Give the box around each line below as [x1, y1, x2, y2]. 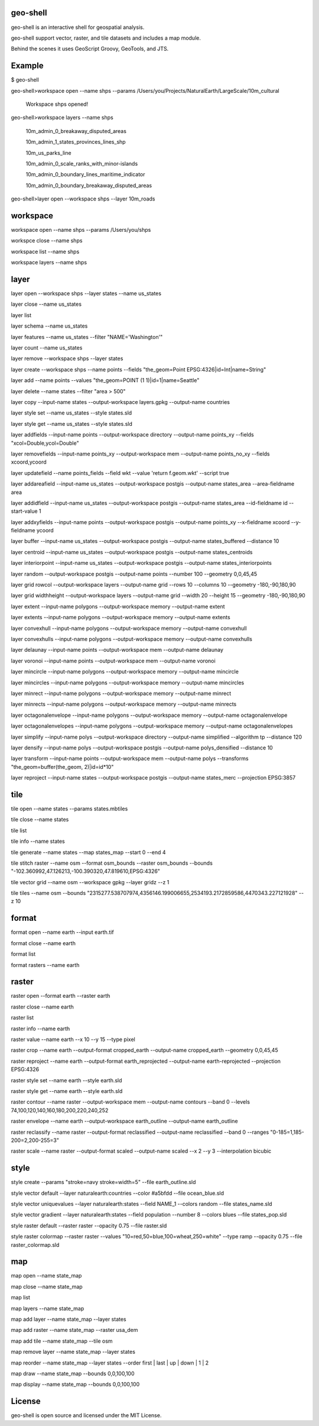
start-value [11, 507, 38, 515]
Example [11, 61, 44, 71]
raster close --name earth [11, 1003, 74, 1010]
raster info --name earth [11, 1025, 70, 1032]
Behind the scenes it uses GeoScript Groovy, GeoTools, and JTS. [11, 45, 169, 53]
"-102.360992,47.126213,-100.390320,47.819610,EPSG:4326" [11, 868, 161, 875]
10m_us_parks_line [25, 149, 71, 156]
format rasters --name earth [11, 961, 80, 968]
